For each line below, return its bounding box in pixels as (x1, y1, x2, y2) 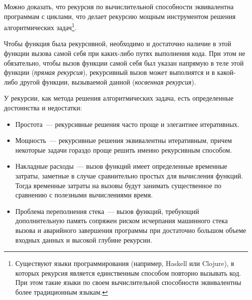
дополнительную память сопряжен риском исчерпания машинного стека (15, 215, 228, 226)
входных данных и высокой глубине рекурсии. (15, 234, 152, 245)
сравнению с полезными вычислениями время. (15, 190, 153, 200)
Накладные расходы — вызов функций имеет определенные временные (15, 161, 227, 171)
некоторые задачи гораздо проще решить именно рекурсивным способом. (15, 144, 232, 155)
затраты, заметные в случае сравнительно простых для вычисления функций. (15, 170, 243, 180)
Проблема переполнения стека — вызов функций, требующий (15, 206, 199, 216)
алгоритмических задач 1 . (4, 21, 77, 32)
